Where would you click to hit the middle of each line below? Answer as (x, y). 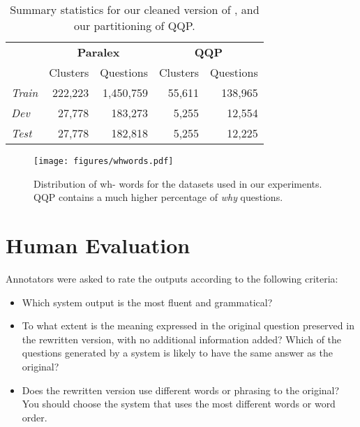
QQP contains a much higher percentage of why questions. (158, 197)
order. (35, 417)
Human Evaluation (98, 245)
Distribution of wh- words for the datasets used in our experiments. (178, 183)
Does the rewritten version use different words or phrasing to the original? (181, 390)
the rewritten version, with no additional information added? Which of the (182, 339)
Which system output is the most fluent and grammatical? (147, 302)
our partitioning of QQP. (135, 25)
